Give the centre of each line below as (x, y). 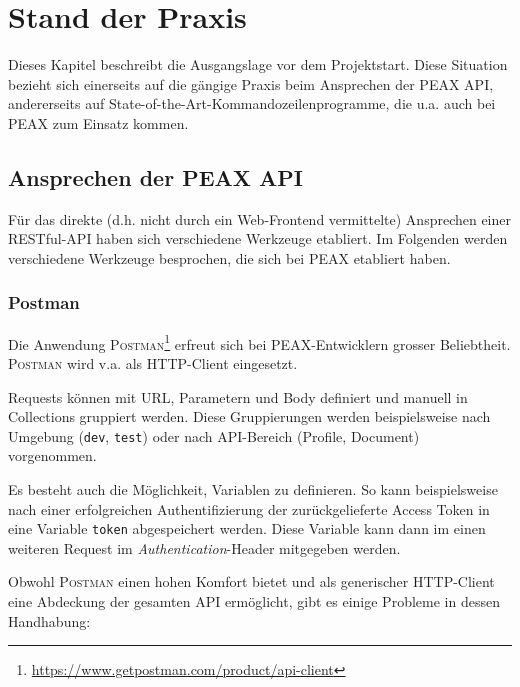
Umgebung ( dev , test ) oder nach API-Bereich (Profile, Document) (214, 435)
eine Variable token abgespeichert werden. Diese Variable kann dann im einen (247, 528)
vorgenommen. (52, 455)
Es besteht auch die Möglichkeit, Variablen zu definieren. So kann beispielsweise (253, 488)
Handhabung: (49, 620)
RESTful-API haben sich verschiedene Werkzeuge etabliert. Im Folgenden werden (258, 238)
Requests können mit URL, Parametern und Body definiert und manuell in (238, 396)
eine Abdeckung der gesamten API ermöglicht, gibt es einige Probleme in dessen (254, 601)
